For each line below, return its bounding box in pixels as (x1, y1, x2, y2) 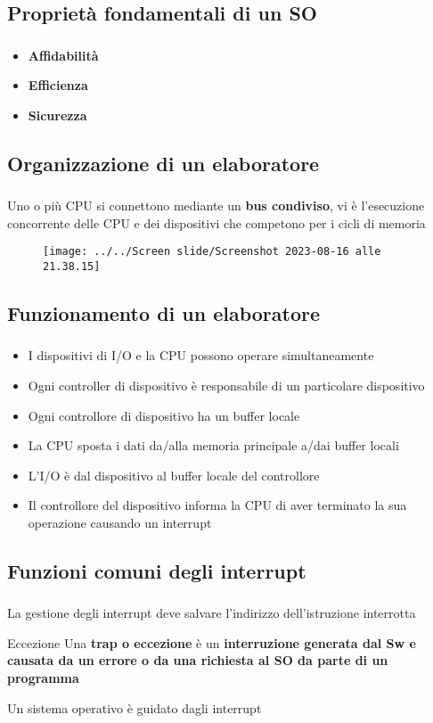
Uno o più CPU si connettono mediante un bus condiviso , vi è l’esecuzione (7, 196, 425, 215)
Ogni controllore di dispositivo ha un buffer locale (28, 406, 300, 424)
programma (7, 669, 79, 687)
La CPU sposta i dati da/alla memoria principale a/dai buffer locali (28, 436, 399, 455)
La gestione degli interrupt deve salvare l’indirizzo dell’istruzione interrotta (7, 604, 416, 622)
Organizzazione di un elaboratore (7, 149, 320, 177)
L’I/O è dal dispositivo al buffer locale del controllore (28, 465, 320, 484)
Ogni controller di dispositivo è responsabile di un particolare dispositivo (28, 375, 425, 394)
